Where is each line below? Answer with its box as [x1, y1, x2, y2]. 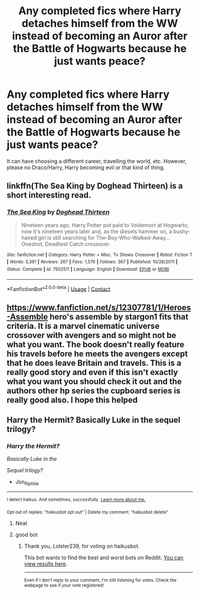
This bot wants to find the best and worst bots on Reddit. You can [24, 554, 184, 561]
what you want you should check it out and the [6, 376, 182, 386]
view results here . [24, 560, 68, 567]
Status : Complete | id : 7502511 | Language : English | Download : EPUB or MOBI [6, 266, 169, 272]
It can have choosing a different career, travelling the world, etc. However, [6, 157, 187, 164]
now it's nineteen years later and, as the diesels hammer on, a [21, 228, 172, 235]
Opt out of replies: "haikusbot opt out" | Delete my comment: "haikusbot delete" [6, 509, 169, 515]
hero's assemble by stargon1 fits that [50, 312, 188, 322]
